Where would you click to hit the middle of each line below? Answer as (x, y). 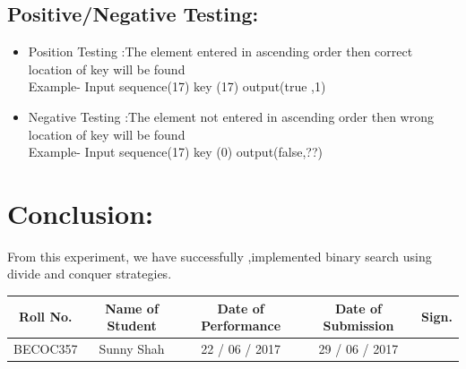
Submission (358, 326)
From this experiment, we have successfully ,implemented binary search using (220, 256)
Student (132, 326)
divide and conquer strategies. (90, 274)
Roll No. (46, 317)
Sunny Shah (132, 349)
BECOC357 (46, 349)
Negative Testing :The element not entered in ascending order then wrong (231, 116)
